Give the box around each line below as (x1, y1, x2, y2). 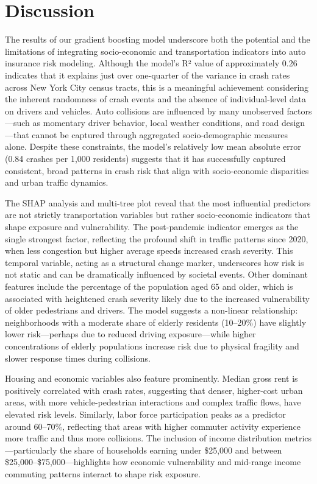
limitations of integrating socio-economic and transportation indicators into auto (5, 44, 306, 57)
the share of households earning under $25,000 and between (59, 443, 282, 456)
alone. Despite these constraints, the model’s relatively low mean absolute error (5, 140, 301, 153)
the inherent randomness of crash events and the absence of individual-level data (5, 93, 307, 105)
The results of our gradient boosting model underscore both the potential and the (5, 33, 310, 46)
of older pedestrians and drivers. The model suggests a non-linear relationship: (5, 304, 298, 317)
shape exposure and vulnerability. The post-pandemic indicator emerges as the (5, 220, 299, 233)
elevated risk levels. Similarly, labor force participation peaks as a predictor (5, 407, 287, 420)
